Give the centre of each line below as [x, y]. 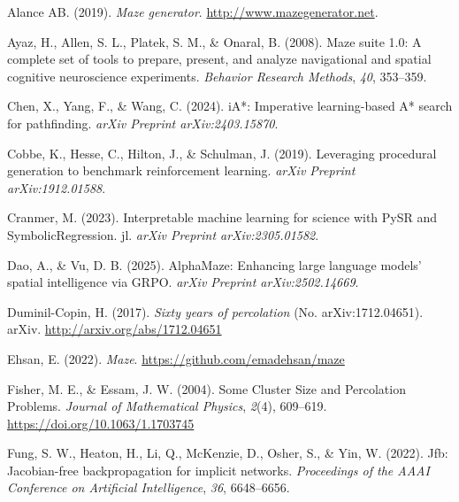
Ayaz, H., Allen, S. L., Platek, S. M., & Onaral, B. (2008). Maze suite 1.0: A [214, 41]
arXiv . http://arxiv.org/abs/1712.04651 [115, 329]
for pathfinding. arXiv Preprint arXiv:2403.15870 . [143, 123]
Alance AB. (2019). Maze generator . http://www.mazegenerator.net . [193, 12]
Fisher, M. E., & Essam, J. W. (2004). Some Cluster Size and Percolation [207, 388]
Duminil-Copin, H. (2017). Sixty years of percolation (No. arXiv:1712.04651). [215, 311]
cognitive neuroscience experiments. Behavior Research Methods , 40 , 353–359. [217, 76]
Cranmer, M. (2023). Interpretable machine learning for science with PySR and [222, 217]
